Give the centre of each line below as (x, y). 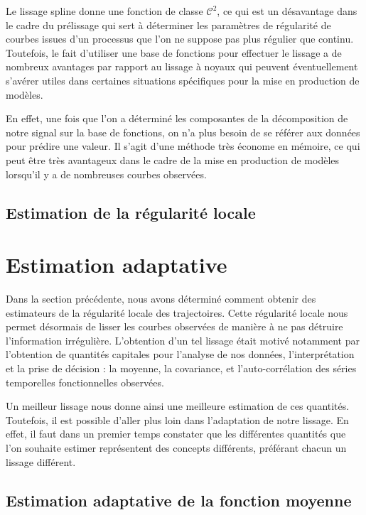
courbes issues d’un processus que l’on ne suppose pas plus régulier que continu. (180, 39)
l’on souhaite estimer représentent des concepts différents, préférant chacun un (176, 447)
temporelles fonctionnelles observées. (85, 382)
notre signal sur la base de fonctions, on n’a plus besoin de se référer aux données (183, 132)
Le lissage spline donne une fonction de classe (104, 11)
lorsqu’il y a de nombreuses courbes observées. (106, 174)
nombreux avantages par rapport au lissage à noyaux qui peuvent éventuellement (182, 66)
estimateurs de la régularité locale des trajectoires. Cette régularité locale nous (177, 312)
